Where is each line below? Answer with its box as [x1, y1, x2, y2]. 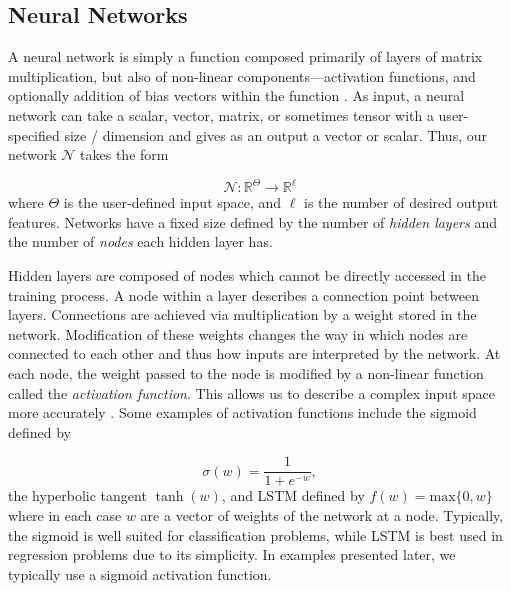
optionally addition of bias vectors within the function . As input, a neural [8, 85, 465, 106]
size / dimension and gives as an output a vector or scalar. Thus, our [64, 124, 487, 145]
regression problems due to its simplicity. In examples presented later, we [8, 544, 456, 565]
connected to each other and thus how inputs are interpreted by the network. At [8, 343, 501, 364]
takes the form [80, 144, 169, 165]
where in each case [8, 505, 122, 526]
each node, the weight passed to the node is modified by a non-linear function [8, 363, 484, 384]
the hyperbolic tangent [8, 485, 147, 506]
